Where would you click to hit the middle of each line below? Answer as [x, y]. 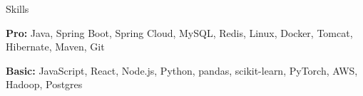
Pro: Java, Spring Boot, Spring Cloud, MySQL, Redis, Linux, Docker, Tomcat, [179, 32]
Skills [17, 9]
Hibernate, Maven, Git [55, 47]
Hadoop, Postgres [44, 84]
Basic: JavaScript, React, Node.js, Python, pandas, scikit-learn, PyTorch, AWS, [182, 70]
